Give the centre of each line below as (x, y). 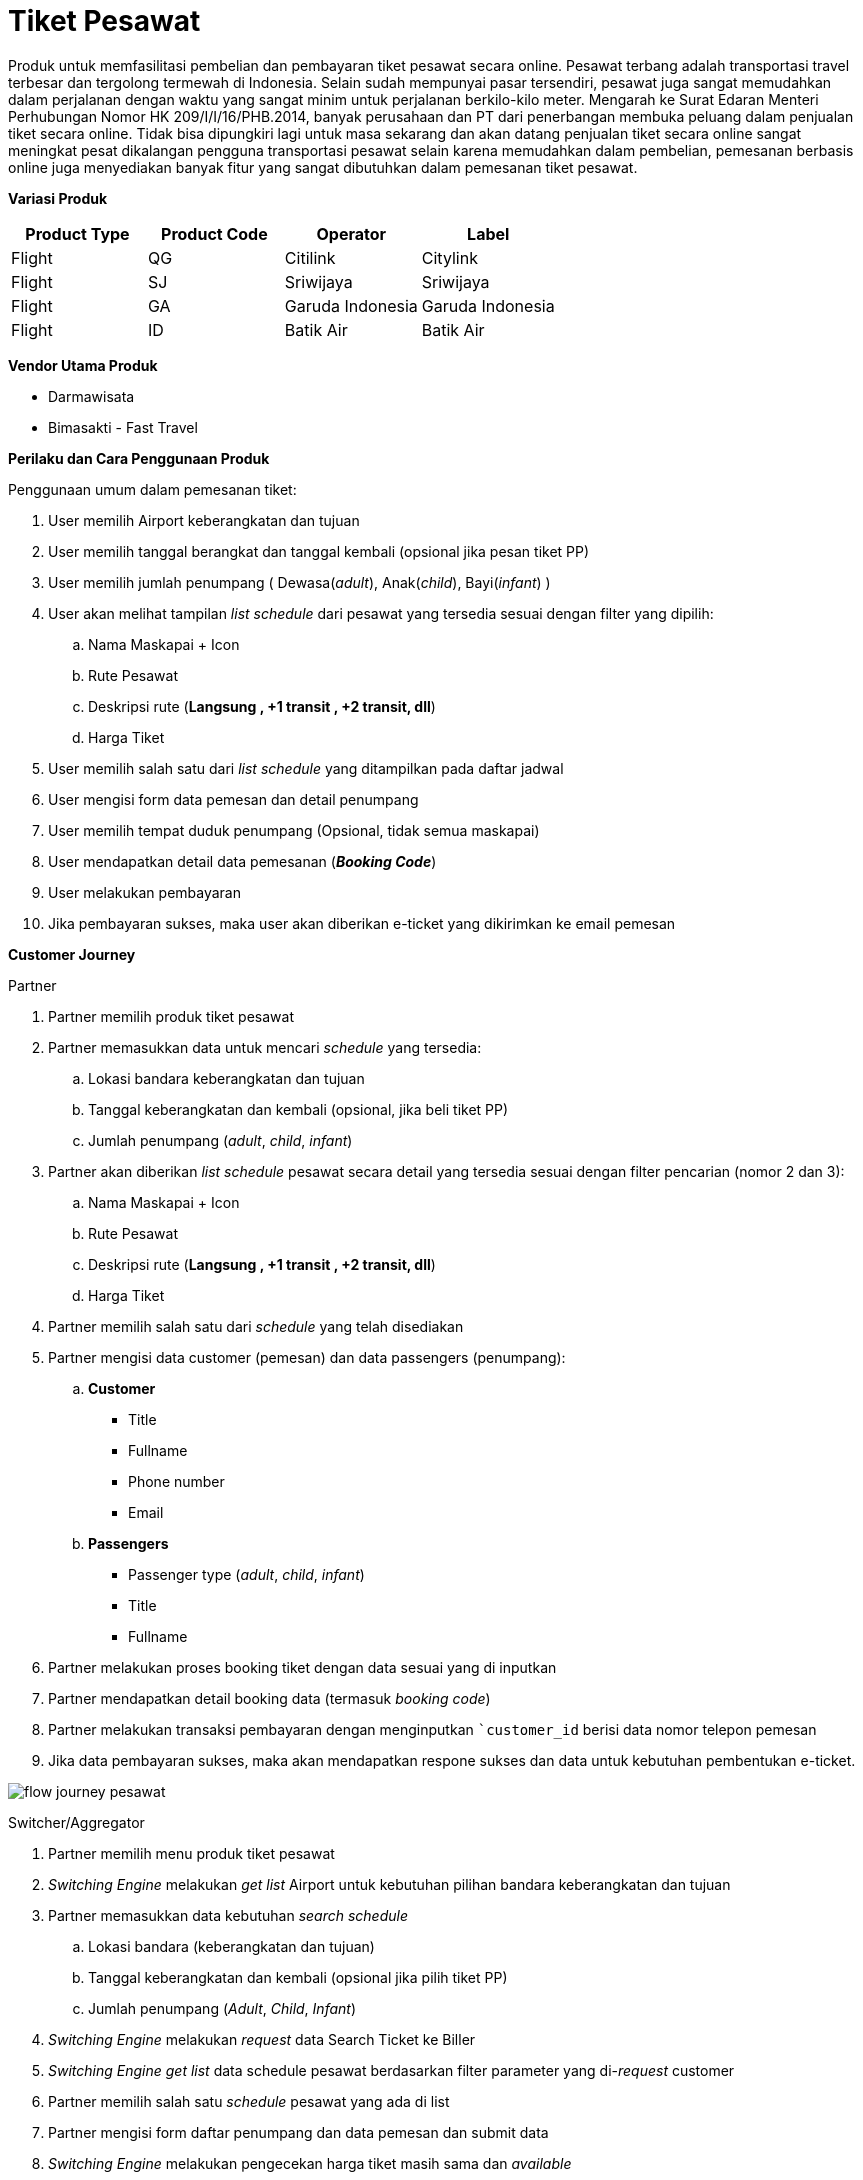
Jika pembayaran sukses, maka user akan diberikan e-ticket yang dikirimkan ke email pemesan (362, 923)
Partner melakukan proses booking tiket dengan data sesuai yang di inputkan (302, 1667)
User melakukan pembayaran (144, 892)
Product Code (214, 233)
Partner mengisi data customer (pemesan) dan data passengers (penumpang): (307, 1357)
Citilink (310, 257)
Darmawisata (91, 396)
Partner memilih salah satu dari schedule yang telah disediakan (256, 1326)
